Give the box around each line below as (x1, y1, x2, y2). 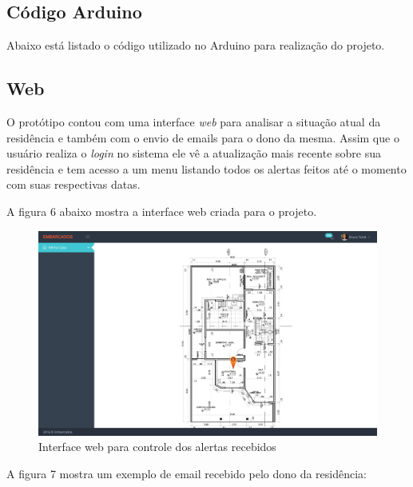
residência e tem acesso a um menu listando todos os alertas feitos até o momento (6, 160, 407, 177)
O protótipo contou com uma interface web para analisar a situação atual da (6, 114, 381, 130)
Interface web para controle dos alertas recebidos (38, 438, 276, 455)
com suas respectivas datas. (6, 176, 141, 193)
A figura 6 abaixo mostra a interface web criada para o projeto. (6, 202, 317, 219)
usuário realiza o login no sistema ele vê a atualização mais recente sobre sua (6, 145, 381, 162)
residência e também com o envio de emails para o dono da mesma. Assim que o (6, 129, 399, 146)
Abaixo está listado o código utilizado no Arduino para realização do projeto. (6, 37, 385, 54)
